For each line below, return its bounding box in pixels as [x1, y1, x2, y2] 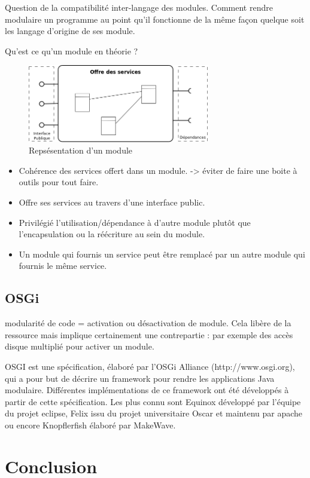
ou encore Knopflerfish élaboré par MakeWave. [5, 418, 176, 431]
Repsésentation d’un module [29, 144, 133, 157]
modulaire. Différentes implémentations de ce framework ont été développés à [5, 384, 289, 396]
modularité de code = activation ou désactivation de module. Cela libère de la [5, 317, 291, 329]
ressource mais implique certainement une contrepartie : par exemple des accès [5, 328, 293, 341]
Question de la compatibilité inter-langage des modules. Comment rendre [5, 1, 273, 13]
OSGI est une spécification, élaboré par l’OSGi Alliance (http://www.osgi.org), [5, 360, 295, 372]
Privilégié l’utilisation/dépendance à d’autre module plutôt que [19, 216, 251, 228]
